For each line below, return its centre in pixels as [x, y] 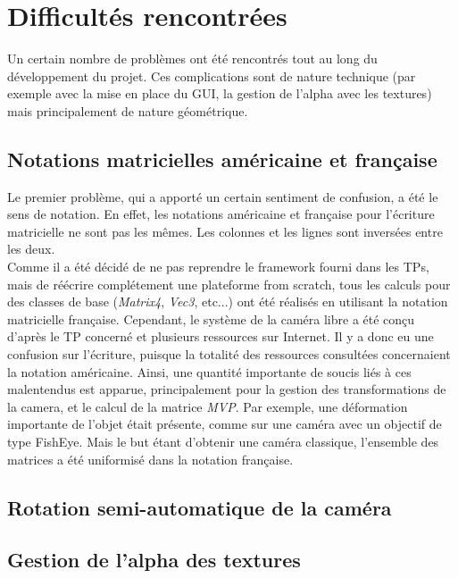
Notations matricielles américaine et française [222, 159]
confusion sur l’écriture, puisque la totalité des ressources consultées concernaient [229, 354]
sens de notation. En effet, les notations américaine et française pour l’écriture [221, 214]
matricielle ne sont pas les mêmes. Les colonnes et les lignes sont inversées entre [225, 231]
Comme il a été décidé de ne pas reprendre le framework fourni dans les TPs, [218, 267]
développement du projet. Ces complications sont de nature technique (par [212, 75]
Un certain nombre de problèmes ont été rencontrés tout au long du [192, 59]
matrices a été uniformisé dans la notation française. [150, 459]
